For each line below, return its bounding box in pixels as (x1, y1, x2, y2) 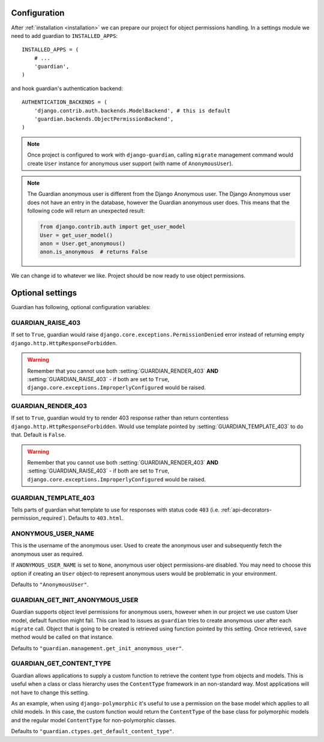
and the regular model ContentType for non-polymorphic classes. (11, 716, 176, 723)
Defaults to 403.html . (68, 514, 124, 522)
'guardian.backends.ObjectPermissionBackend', (34, 116, 174, 122)
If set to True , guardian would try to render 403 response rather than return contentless (11, 414, 229, 421)
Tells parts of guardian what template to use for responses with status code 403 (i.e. (11, 506, 220, 513)
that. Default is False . (11, 431, 66, 438)
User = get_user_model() (40, 232, 113, 238)
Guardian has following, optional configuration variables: (11, 304, 151, 311)
